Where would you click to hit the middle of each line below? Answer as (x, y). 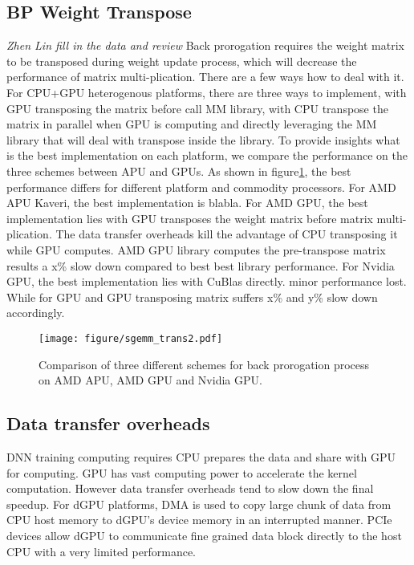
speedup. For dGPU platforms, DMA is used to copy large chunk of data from (199, 504)
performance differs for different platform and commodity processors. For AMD (201, 187)
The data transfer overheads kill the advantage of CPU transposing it (227, 234)
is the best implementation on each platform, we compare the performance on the (207, 155)
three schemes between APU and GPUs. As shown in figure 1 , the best (179, 171)
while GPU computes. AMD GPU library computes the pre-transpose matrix (196, 249)
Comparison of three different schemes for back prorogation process (204, 364)
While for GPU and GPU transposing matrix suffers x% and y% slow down (192, 297)
